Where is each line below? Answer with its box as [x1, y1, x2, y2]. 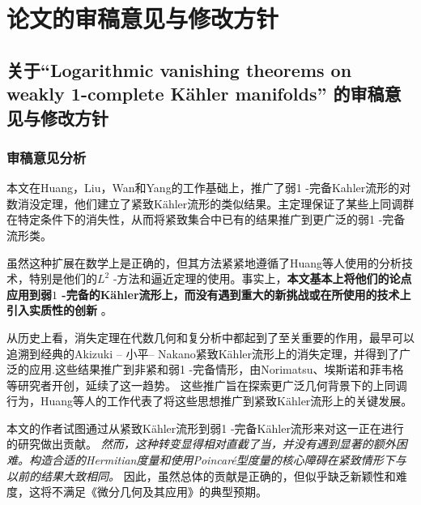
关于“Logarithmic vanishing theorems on [6, 57, 352, 82]
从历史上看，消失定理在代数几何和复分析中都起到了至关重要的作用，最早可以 [6, 328, 415, 345]
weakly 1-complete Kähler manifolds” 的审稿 [6, 81, 385, 106]
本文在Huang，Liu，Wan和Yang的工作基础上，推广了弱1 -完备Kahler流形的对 [6, 179, 411, 196]
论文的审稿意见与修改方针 [6, 2, 279, 35]
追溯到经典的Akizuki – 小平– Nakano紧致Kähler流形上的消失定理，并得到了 [6, 345, 399, 362]
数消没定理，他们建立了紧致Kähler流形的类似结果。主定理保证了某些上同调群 [6, 195, 415, 212]
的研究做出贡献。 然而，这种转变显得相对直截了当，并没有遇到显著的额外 [6, 435, 396, 452]
